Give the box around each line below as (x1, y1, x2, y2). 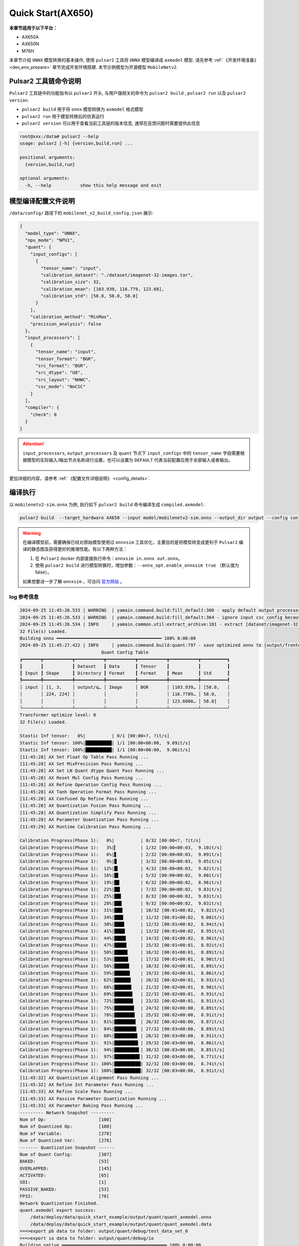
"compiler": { (25, 405, 60, 411)
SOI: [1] (19, 1179, 107, 1185)
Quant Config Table (101, 649, 149, 655)
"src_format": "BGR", (35, 363, 88, 368)
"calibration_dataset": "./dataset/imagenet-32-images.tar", (40, 272, 193, 278)
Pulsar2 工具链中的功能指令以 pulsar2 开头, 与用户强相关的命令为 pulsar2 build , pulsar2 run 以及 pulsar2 (9, 90, 246, 96)
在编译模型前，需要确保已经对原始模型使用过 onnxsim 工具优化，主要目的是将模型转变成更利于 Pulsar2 (22, 539, 238, 545)
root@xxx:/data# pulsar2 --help (19, 134, 99, 139)
